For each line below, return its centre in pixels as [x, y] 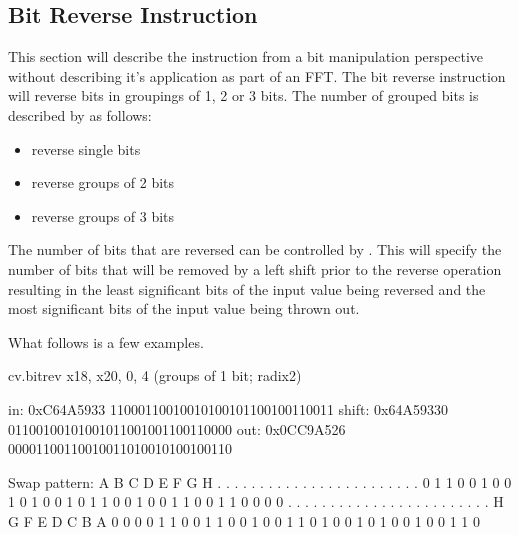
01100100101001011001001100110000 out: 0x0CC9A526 [177, 428]
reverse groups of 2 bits [103, 182]
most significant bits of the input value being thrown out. [184, 308]
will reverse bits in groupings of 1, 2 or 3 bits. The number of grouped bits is [243, 95]
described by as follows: [80, 114]
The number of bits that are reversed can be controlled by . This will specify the [255, 249]
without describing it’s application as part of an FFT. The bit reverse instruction [257, 75]
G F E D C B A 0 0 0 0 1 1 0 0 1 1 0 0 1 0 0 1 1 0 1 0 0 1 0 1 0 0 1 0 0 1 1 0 [244, 520]
